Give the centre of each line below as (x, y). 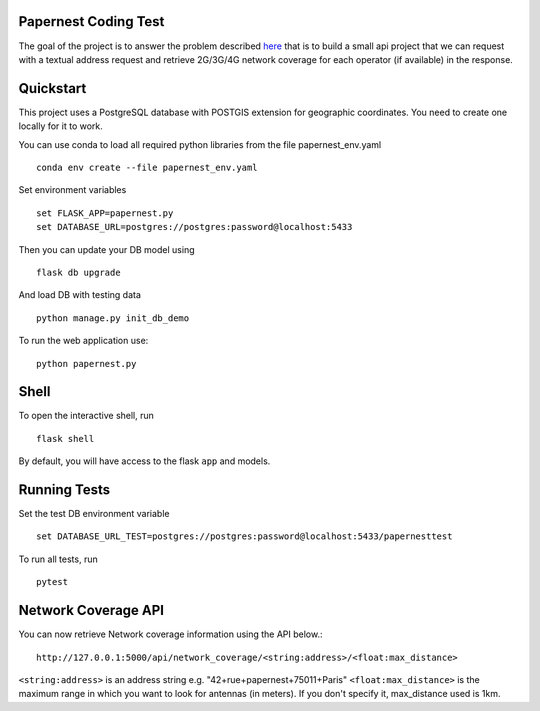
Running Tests (64, 489)
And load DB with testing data (80, 295)
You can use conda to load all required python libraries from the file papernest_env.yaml (200, 144)
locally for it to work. (61, 126)
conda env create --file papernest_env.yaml (147, 167)
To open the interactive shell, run (86, 416)
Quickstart (52, 88)
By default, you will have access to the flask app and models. (144, 461)
